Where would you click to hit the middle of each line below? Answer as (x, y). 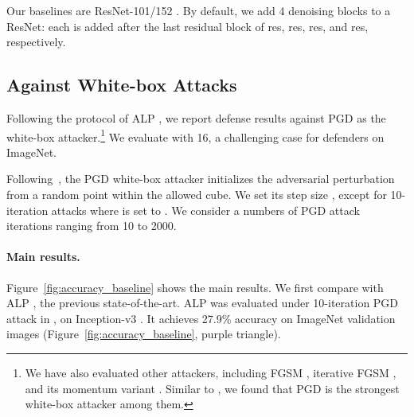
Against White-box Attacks (122, 85)
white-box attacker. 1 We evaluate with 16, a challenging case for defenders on (195, 135)
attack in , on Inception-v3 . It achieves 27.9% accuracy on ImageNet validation (201, 318)
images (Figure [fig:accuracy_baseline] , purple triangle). (144, 334)
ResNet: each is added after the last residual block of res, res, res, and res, (187, 26)
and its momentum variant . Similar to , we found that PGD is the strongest (212, 388)
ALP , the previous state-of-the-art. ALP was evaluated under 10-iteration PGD (203, 303)
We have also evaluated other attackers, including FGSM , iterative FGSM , (211, 372)
